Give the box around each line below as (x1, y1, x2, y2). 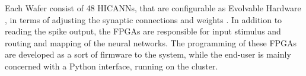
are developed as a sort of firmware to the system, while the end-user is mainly (5, 48, 291, 61)
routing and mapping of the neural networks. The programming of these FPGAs (5, 36, 297, 49)
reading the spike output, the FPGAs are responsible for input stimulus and (5, 25, 281, 37)
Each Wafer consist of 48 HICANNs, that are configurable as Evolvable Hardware (5, 2, 301, 14)
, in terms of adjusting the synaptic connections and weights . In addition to (5, 13, 282, 26)
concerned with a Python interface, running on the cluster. (5, 59, 218, 72)
